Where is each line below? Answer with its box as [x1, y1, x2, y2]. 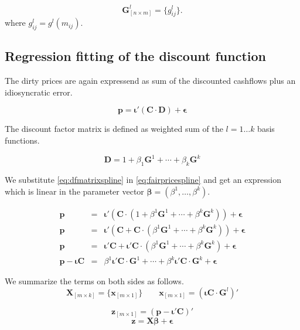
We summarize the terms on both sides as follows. [5, 275, 184, 287]
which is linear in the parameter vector [5, 185, 144, 197]
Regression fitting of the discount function [5, 47, 266, 65]
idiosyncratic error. [5, 86, 73, 98]
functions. [5, 134, 40, 147]
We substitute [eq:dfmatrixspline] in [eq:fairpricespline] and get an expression [5, 173, 282, 185]
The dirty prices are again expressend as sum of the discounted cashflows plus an [5, 74, 296, 87]
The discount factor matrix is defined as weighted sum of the [5, 123, 223, 135]
